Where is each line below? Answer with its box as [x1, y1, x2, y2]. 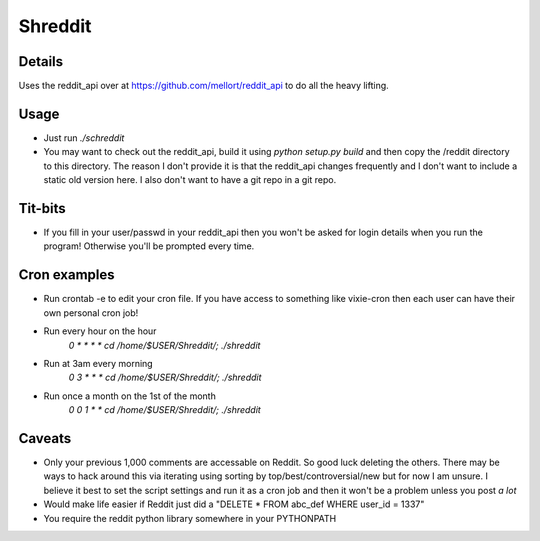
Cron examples [18, 266, 115, 284]
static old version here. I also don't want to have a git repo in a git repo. [43, 174, 337, 186]
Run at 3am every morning [43, 357, 154, 369]
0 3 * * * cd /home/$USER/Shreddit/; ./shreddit [68, 371, 262, 384]
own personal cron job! [43, 306, 139, 319]
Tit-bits [18, 200, 67, 217]
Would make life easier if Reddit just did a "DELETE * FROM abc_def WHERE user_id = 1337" [43, 498, 425, 510]
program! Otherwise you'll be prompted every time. [43, 240, 255, 252]
